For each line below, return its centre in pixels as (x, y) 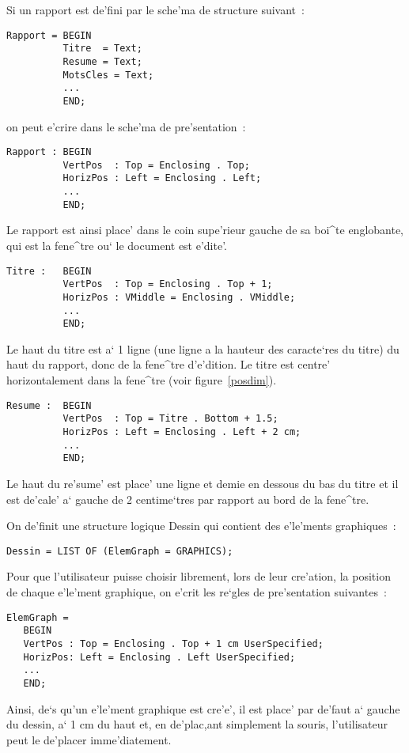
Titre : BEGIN (49, 271)
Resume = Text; (102, 61)
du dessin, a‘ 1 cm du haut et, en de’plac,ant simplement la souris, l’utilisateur (197, 724)
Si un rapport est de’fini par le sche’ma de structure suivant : (155, 9)
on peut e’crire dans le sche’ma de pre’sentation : (126, 126)
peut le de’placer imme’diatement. (89, 739)
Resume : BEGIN (49, 405)
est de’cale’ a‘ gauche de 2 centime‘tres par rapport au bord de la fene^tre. (188, 499)
